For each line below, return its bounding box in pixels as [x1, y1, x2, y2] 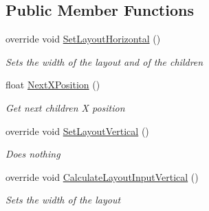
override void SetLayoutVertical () [5, 123, 149, 138]
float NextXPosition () [5, 77, 100, 92]
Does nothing [5, 147, 60, 161]
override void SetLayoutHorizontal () [5, 32, 161, 46]
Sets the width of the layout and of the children [5, 54, 203, 69]
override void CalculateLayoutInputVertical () [5, 169, 199, 184]
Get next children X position [5, 100, 125, 114]
